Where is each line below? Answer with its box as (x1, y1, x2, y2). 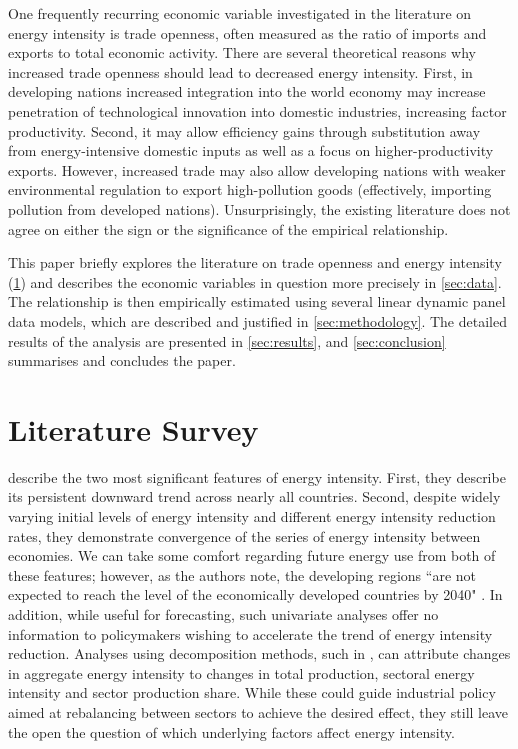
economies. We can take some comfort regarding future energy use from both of (8, 545, 496, 566)
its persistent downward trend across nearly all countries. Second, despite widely (8, 486, 501, 507)
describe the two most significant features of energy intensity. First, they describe (8, 466, 506, 487)
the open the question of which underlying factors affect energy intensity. (8, 721, 455, 742)
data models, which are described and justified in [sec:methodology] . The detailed (8, 310, 507, 331)
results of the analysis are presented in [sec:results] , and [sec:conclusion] (8, 330, 446, 351)
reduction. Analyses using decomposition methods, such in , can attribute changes (8, 643, 511, 664)
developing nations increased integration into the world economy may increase (8, 81, 486, 102)
